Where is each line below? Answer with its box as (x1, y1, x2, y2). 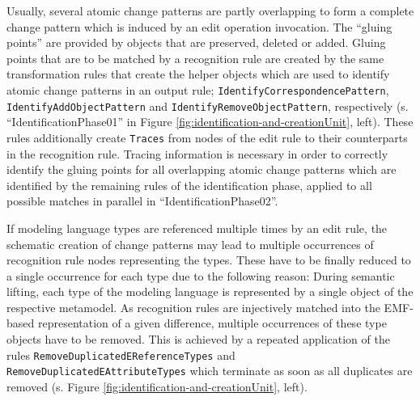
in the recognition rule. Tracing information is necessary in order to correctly (6, 145, 388, 162)
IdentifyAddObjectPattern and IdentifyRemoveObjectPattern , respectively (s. (6, 97, 409, 114)
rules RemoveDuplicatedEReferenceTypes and (6, 346, 235, 363)
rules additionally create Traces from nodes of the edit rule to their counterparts (6, 129, 408, 146)
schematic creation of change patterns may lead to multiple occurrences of (6, 235, 374, 252)
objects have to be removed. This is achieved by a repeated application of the (6, 331, 390, 348)
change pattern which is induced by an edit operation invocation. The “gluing (6, 18, 392, 35)
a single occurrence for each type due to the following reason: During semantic (6, 267, 395, 284)
